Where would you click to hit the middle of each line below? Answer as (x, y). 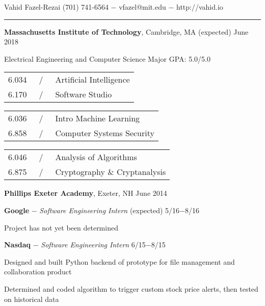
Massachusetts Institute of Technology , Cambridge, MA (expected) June (126, 31)
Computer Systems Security (105, 133)
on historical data (32, 299)
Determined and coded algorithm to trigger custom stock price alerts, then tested (131, 288)
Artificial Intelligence (92, 80)
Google (17, 210)
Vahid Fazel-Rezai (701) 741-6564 (56, 7)
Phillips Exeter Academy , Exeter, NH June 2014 (86, 193)
